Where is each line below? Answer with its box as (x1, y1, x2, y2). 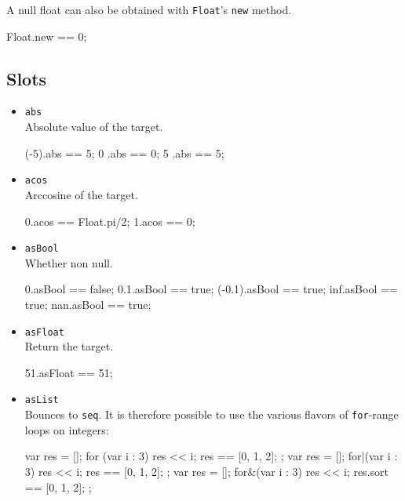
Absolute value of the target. (24, 118, 163, 135)
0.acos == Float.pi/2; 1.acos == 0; (24, 212, 195, 229)
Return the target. (24, 338, 114, 354)
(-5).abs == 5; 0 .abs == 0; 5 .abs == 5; (24, 144, 224, 161)
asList (24, 394, 59, 406)
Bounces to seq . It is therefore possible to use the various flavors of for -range (24, 406, 399, 423)
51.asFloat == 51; (24, 364, 113, 380)
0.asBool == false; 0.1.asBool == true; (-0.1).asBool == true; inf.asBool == (24, 281, 398, 297)
